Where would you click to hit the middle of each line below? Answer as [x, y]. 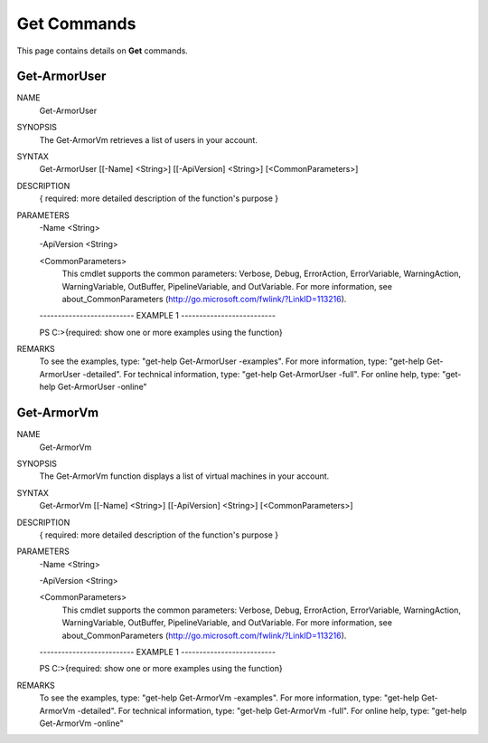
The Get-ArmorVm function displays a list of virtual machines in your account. [184, 476]
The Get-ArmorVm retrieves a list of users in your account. [148, 139]
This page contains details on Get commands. [103, 51]
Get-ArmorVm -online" [81, 723]
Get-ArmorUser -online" [103, 387]
